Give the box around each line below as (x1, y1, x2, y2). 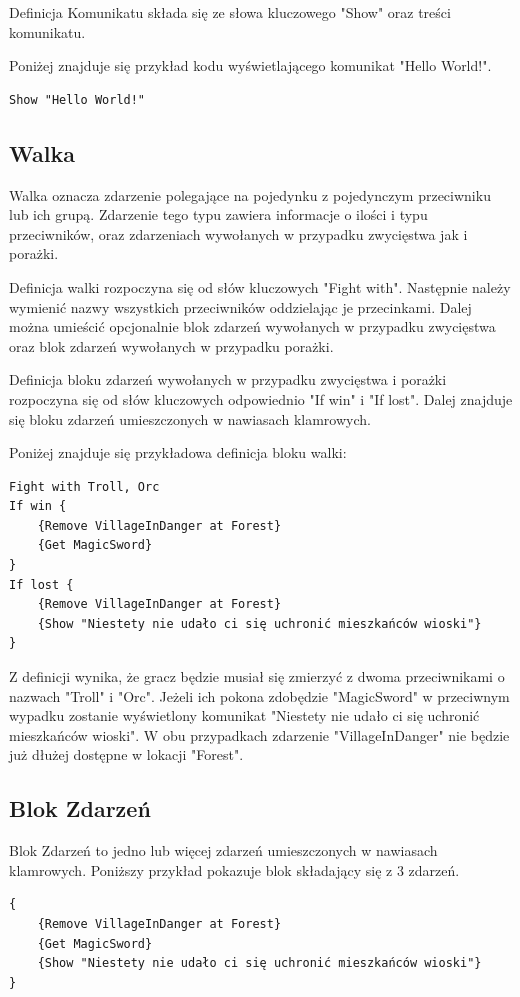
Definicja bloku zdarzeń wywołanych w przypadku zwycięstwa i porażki (9, 369, 447, 390)
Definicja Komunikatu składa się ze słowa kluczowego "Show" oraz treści (9, 2, 451, 22)
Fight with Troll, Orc (9, 479, 160, 494)
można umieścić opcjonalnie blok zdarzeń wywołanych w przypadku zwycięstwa (9, 316, 496, 337)
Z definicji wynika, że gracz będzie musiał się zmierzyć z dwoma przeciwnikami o (9, 666, 505, 687)
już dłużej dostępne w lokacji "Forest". (9, 744, 244, 765)
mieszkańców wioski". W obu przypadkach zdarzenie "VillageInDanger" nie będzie (9, 724, 510, 745)
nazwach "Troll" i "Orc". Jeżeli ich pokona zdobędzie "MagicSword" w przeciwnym (9, 685, 510, 706)
